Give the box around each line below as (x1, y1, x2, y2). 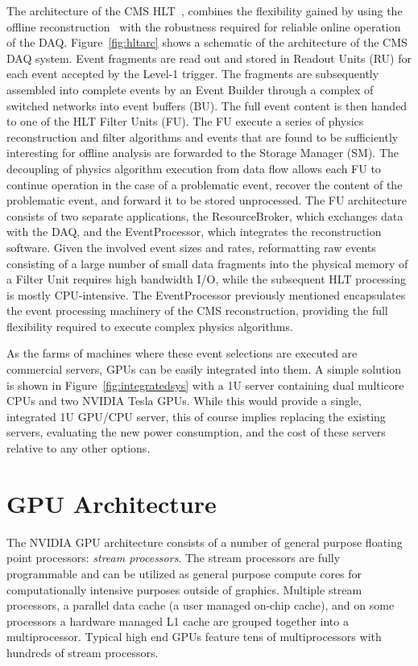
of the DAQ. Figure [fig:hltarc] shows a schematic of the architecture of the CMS (6, 34, 408, 51)
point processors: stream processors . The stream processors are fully (6, 549, 341, 566)
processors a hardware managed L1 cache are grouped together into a (6, 612, 349, 629)
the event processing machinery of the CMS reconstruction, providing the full (6, 302, 388, 319)
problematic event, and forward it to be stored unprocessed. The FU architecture (6, 192, 407, 209)
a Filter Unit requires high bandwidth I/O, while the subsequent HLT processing (6, 271, 407, 287)
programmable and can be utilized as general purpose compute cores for (6, 565, 362, 581)
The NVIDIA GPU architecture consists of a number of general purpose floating (6, 533, 403, 550)
